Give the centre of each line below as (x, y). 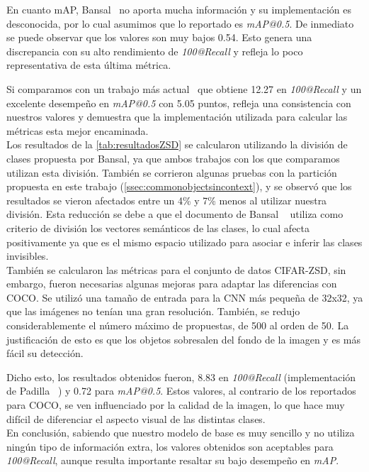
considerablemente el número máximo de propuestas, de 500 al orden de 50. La (178, 325)
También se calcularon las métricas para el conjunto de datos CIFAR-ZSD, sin (176, 269)
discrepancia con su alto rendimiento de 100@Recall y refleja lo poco (155, 51)
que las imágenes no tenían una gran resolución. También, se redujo (153, 311)
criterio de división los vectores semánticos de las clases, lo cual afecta (158, 227)
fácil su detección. (45, 353)
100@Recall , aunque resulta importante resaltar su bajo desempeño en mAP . (173, 460)
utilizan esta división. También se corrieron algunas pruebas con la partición (172, 172)
